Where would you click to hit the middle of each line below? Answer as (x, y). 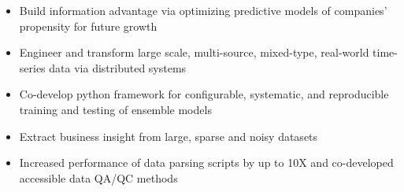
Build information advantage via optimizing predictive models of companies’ (203, 10)
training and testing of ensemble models (115, 109)
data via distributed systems (118, 67)
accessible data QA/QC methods (98, 177)
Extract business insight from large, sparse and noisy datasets (169, 136)
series (32, 67)
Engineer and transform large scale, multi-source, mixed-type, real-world (194, 52)
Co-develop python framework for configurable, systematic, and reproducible (204, 94)
